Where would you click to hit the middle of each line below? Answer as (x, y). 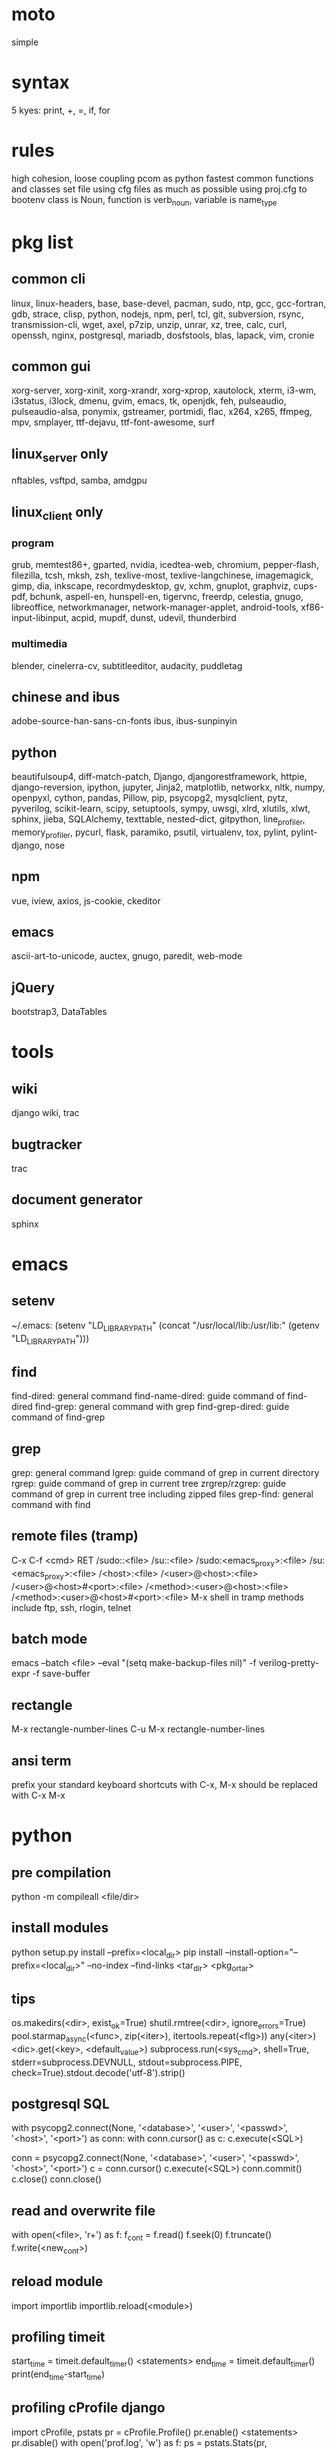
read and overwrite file (83, 2210)
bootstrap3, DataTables (59, 1012)
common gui (51, 366)
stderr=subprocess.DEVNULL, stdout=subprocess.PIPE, (127, 2062)
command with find (51, 1505)
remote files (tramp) (75, 1536)
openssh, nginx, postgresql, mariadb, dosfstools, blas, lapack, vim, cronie (163, 335)
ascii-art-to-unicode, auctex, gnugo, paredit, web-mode (127, 956)
